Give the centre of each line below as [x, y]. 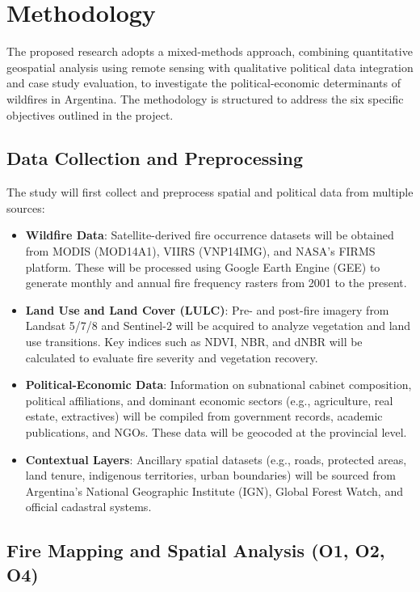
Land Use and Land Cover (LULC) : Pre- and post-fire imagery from [207, 309]
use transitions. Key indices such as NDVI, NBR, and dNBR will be [194, 342]
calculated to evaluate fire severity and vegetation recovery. [172, 357]
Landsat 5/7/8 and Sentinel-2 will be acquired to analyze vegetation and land [218, 326]
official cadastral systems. [88, 507]
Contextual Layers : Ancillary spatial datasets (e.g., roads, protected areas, [216, 459]
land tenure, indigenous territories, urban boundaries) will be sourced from [210, 475]
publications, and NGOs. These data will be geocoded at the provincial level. [216, 432]
